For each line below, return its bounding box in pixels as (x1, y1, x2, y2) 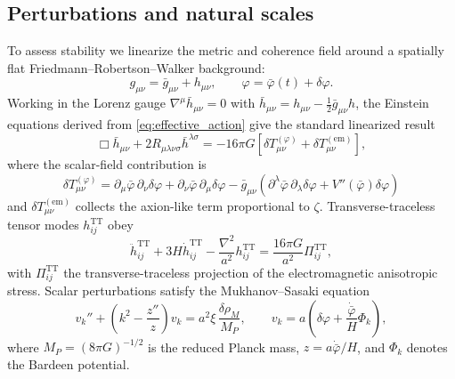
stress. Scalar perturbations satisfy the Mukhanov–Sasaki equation (7, 281, 370, 300)
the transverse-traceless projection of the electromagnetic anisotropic (63, 262, 438, 281)
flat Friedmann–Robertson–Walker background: (7, 58, 265, 77)
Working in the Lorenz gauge (7, 93, 167, 112)
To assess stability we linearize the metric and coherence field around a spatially (7, 41, 444, 60)
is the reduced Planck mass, (148, 337, 300, 356)
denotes (406, 337, 448, 356)
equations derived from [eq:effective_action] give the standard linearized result (7, 114, 435, 133)
